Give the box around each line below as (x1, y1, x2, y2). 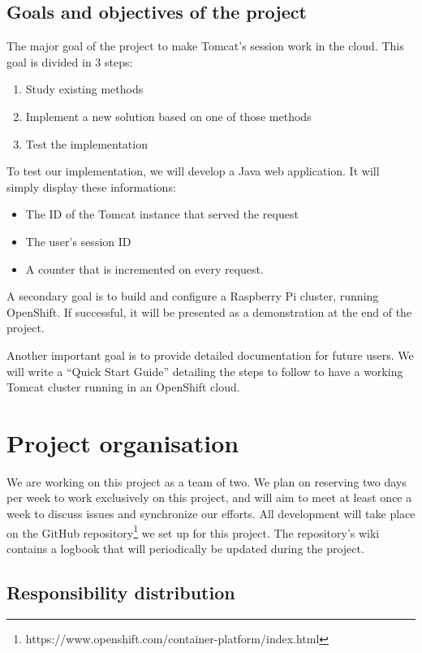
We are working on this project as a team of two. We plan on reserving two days (6, 473, 407, 490)
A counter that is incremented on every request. (25, 260, 264, 277)
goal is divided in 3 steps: (6, 53, 133, 70)
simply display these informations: (6, 178, 176, 195)
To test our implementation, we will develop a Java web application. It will (6, 162, 380, 179)
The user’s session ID (25, 232, 131, 249)
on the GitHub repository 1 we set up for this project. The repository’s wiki (6, 521, 380, 541)
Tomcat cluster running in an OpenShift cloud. (6, 378, 240, 396)
